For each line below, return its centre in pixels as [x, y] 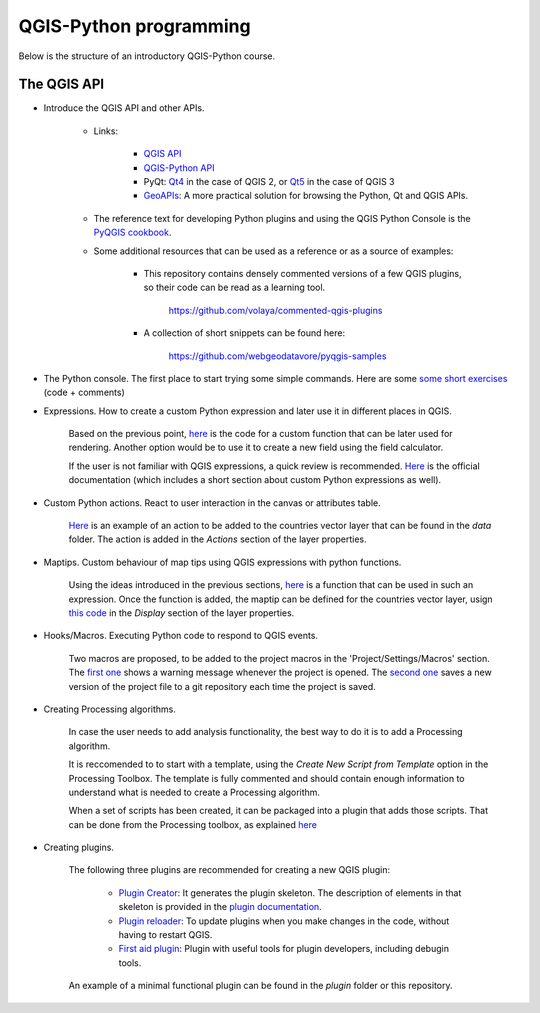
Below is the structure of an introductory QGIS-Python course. [147, 56]
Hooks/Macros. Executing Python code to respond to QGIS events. [181, 636]
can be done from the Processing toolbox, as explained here [192, 824]
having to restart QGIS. [165, 935]
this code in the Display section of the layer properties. [181, 613]
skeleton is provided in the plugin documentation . [220, 907]
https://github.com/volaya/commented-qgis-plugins [275, 310]
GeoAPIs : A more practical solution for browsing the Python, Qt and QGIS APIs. [306, 196]
